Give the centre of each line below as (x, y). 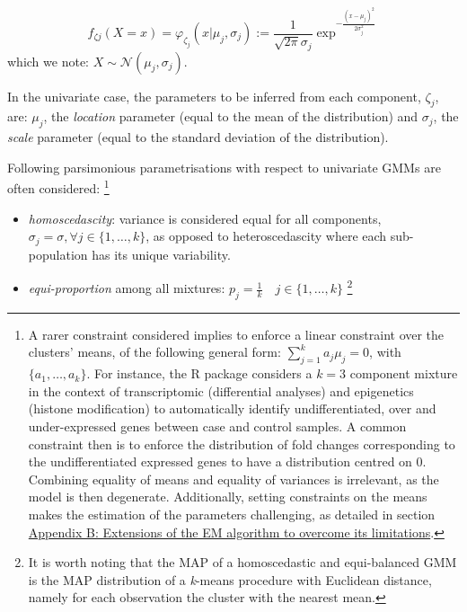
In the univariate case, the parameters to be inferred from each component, (214, 96)
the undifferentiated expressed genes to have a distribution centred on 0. (227, 461)
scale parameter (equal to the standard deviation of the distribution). (198, 137)
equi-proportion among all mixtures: (127, 288)
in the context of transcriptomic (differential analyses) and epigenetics (221, 390)
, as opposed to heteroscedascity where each (266, 236)
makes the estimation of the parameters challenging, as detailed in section (232, 514)
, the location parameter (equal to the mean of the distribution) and (231, 116)
